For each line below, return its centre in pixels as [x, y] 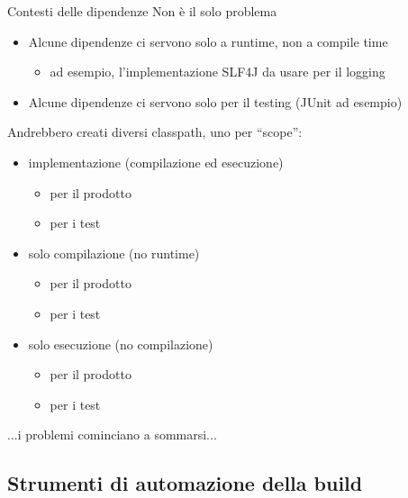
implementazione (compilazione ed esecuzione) [156, 162]
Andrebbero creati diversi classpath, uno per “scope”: [155, 132]
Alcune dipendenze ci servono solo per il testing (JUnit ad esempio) [215, 101]
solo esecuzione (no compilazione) [121, 344]
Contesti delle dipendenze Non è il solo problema [142, 11]
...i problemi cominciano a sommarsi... [112, 435]
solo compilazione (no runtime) [114, 253]
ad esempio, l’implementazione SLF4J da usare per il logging [218, 72]
